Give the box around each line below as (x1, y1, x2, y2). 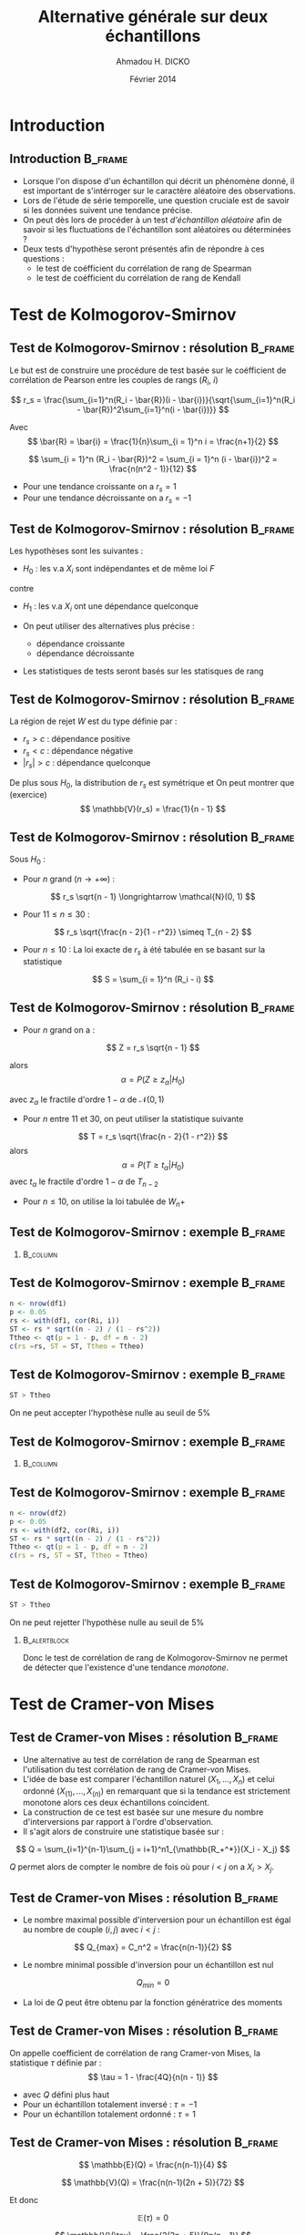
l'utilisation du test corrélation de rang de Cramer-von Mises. (22, 1764, 251, 1775)
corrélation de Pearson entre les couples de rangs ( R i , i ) (9, 374, 219, 387)
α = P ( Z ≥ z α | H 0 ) (120, 1074, 186, 1087)
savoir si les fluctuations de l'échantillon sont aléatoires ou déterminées (22, 223, 291, 234)
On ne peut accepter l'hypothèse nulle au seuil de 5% (9, 1407, 211, 1418)
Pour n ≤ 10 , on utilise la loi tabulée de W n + (22, 1196, 186, 1209)
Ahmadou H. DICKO (116, 56, 190, 67)
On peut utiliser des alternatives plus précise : (22, 620, 196, 631)
